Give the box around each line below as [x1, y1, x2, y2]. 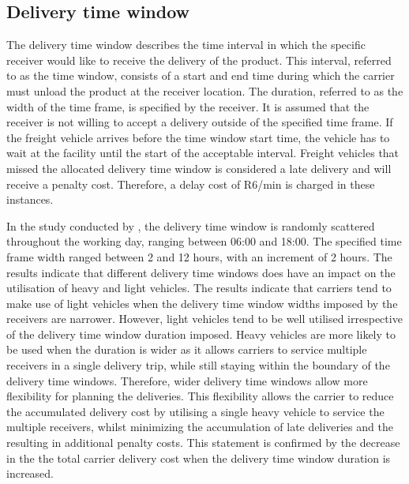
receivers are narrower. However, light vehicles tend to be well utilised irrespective [6, 310, 403, 327]
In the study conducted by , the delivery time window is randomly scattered [6, 217, 375, 234]
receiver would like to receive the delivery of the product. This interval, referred [6, 51, 392, 68]
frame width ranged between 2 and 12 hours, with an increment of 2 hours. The [6, 248, 392, 265]
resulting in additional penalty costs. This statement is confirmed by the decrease [6, 434, 400, 451]
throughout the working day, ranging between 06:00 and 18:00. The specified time [6, 233, 402, 250]
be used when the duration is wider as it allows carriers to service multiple [6, 341, 367, 358]
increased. [6, 465, 54, 482]
